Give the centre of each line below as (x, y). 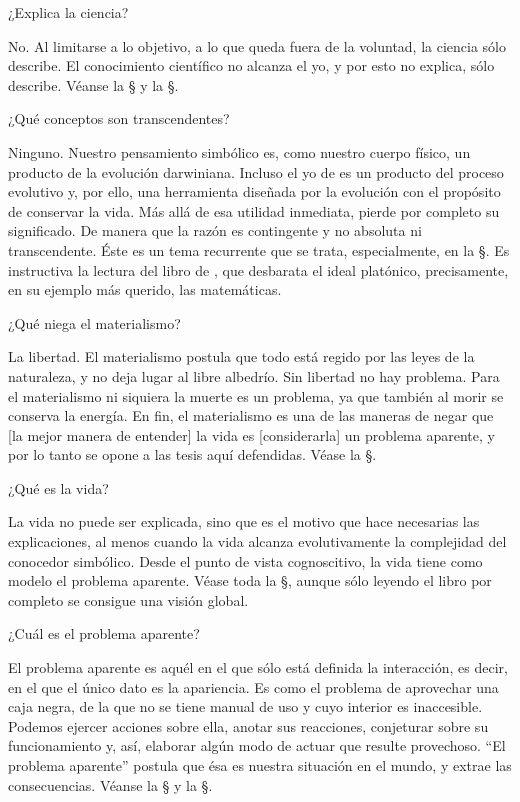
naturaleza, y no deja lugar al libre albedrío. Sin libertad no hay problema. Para (254, 375)
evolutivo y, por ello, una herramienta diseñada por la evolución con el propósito (254, 191)
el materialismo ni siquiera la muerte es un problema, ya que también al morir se (256, 395)
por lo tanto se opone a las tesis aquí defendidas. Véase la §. (192, 454)
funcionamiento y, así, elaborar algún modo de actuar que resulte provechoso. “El (257, 745)
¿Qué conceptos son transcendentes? (119, 118)
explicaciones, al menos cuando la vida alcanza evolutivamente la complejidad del (257, 541)
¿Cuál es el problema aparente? (104, 633)
